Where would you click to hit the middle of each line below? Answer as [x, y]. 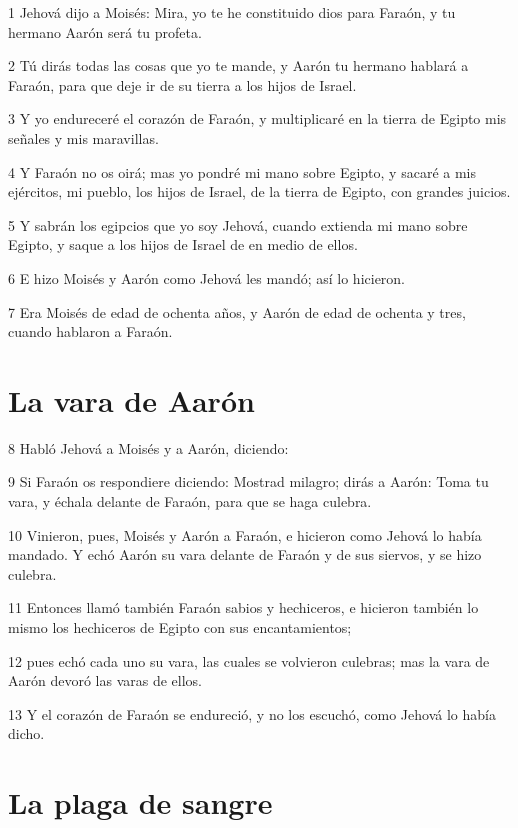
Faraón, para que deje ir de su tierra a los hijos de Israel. [182, 84]
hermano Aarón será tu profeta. [105, 31]
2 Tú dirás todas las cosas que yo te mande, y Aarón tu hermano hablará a [238, 65]
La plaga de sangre [140, 802]
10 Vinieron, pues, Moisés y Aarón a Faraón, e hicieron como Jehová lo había [245, 534]
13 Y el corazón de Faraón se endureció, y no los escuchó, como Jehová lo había [252, 713]
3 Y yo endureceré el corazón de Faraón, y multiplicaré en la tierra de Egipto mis [257, 118]
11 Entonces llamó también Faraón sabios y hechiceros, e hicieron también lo [243, 607]
